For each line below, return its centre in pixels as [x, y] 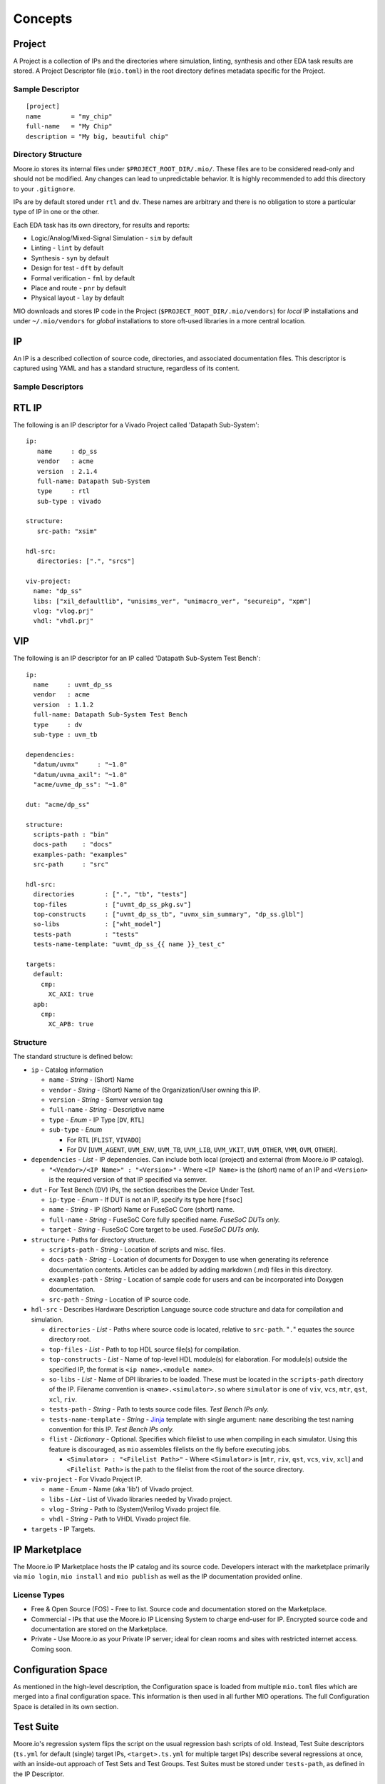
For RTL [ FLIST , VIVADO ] [104, 1140]
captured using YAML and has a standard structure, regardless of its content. [127, 368]
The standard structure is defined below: [73, 1057]
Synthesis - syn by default [70, 258]
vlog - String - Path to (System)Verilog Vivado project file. [135, 1509]
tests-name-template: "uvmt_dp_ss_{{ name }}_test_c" [129, 944]
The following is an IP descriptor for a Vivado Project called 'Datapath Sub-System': [136, 425]
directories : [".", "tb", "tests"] [111, 894]
